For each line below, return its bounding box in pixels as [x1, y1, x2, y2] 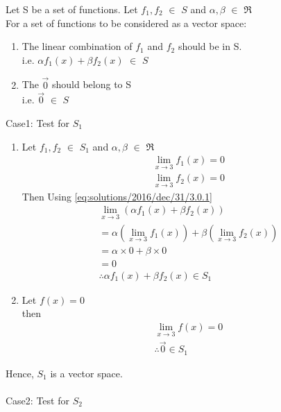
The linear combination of [22, 39, 133, 53]
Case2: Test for [6, 393, 69, 407]
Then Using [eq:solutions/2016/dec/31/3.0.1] [22, 189, 212, 203]
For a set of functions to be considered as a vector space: [6, 15, 247, 30]
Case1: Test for [6, 116, 69, 130]
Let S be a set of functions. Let [6, 2, 138, 16]
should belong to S [52, 77, 132, 92]
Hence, [6, 366, 34, 380]
